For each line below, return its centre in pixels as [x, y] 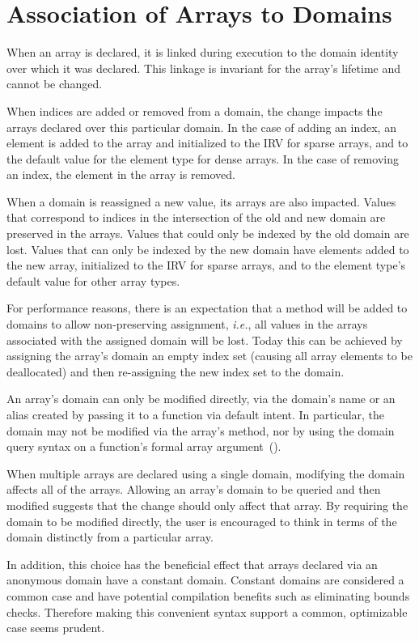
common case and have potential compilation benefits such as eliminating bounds [208, 595]
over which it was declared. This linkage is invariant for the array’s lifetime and [204, 68]
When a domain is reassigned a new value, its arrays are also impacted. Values [201, 201]
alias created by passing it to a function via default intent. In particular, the [196, 414]
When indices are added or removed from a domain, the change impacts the [195, 110]
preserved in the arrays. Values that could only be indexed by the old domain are [208, 233]
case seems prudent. [56, 628]
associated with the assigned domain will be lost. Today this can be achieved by [205, 340]
